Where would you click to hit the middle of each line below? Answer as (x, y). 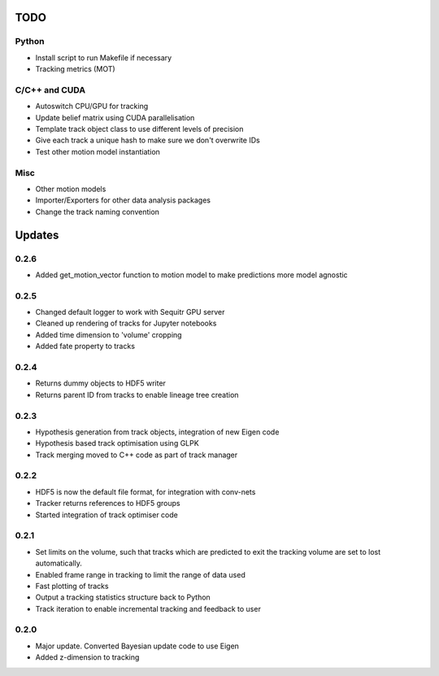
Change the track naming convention (98, 212)
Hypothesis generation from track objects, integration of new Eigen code (157, 432)
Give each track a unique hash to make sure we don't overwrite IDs (148, 140)
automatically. (59, 563)
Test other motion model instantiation (98, 151)
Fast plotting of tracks (72, 586)
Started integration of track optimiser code (106, 515)
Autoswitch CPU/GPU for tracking (92, 107)
